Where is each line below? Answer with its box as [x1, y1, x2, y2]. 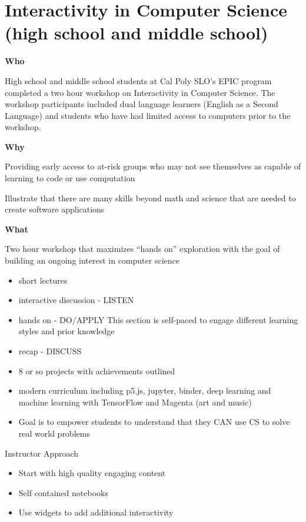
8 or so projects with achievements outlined [18, 364, 175, 377]
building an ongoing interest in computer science [5, 254, 179, 267]
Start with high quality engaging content [18, 467, 166, 479]
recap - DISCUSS [18, 345, 82, 357]
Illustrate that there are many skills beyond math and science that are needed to [5, 191, 296, 204]
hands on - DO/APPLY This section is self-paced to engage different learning [18, 313, 298, 325]
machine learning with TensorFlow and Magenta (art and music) [18, 395, 252, 408]
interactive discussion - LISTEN [18, 294, 134, 306]
